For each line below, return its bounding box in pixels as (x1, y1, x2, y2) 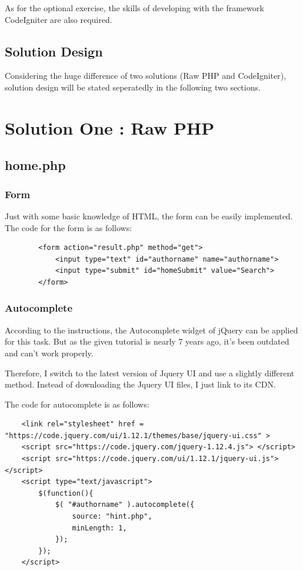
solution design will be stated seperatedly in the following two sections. (5, 81, 261, 93)
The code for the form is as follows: (5, 221, 132, 233)
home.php (5, 156, 66, 174)
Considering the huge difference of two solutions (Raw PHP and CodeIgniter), (5, 69, 287, 82)
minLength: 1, (72, 523, 127, 532)
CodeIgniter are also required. (5, 13, 112, 25)
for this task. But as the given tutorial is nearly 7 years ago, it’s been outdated (5, 335, 289, 348)
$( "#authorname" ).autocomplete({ (55, 500, 195, 509)
